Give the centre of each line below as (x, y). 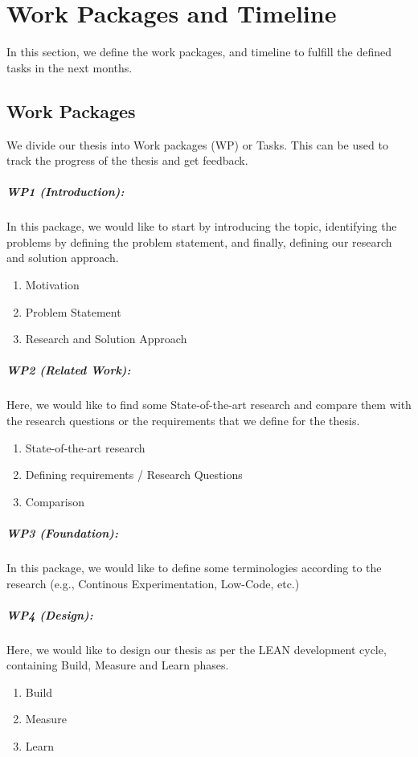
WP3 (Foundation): (62, 532)
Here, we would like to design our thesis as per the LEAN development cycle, (197, 649)
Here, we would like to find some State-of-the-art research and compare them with (209, 405)
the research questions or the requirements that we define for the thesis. (183, 420)
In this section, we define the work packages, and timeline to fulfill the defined (199, 52)
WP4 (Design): (50, 614)
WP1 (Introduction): (66, 192)
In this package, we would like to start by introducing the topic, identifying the (202, 226)
